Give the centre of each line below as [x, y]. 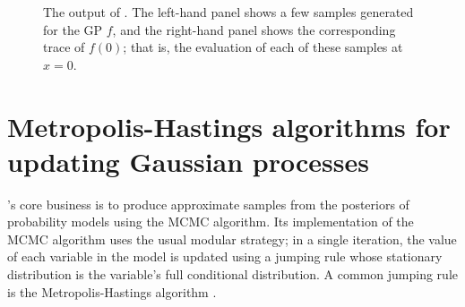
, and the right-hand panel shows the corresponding [254, 29]
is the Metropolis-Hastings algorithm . [112, 291]
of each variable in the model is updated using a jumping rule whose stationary [225, 256]
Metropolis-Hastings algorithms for [229, 126]
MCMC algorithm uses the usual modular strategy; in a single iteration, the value [232, 239]
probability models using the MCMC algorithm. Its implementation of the [211, 222]
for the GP [73, 29]
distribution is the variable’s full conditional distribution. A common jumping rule [233, 274]
